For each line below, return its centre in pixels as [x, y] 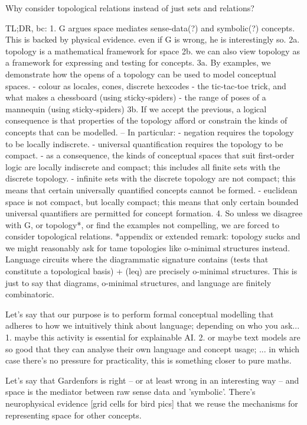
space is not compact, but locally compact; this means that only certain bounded [152, 201]
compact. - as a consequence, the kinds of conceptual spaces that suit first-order [150, 155]
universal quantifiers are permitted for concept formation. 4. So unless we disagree [154, 213]
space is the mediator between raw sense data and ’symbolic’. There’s [130, 392]
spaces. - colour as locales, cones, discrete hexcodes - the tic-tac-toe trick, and [146, 85]
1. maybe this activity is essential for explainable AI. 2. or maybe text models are [153, 337]
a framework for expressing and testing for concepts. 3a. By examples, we [138, 62]
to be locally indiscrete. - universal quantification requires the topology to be [144, 143]
